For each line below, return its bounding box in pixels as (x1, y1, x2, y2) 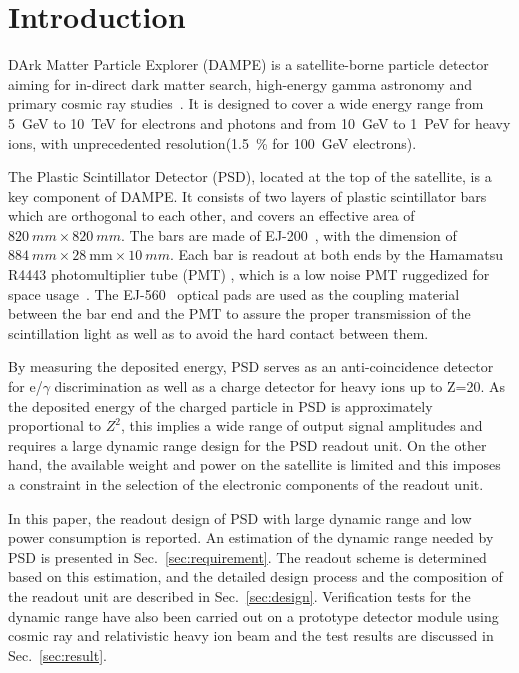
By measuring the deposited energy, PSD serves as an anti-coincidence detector (8, 356, 494, 377)
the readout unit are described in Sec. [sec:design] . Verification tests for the (8, 585, 471, 606)
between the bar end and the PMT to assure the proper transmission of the (8, 303, 471, 324)
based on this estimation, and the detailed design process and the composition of (8, 566, 503, 587)
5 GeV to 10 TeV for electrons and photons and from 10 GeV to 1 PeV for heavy (8, 112, 511, 133)
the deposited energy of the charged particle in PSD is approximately (8, 395, 433, 416)
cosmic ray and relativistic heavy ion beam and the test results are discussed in (8, 625, 494, 646)
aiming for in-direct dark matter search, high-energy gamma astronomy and (8, 73, 472, 94)
